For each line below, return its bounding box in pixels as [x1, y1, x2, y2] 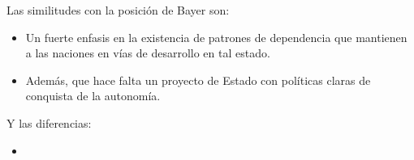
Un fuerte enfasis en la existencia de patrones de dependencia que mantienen [25, 28, 408, 45]
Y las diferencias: [6, 114, 92, 131]
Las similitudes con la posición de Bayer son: [6, 2, 230, 18]
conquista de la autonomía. [25, 87, 161, 104]
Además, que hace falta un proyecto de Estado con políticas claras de [25, 71, 371, 88]
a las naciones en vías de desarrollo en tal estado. [25, 44, 270, 61]
